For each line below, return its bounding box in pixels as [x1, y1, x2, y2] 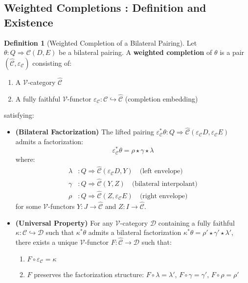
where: [15, 154, 35, 164]
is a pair [220, 47, 245, 57]
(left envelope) [139, 168, 183, 175]
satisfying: [4, 110, 34, 120]
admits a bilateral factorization [88, 227, 181, 237]
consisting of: [32, 57, 72, 68]
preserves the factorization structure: [34, 269, 144, 280]
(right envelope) [139, 192, 188, 200]
